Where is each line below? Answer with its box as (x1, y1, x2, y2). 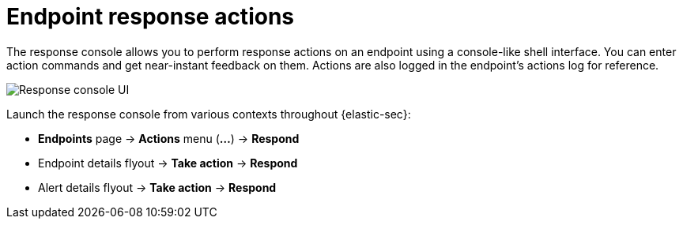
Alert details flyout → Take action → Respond (38, 180, 277, 194)
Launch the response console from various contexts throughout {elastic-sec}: (6, 107, 411, 121)
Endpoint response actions (6, 3, 294, 30)
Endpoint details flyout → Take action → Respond (38, 156, 298, 170)
